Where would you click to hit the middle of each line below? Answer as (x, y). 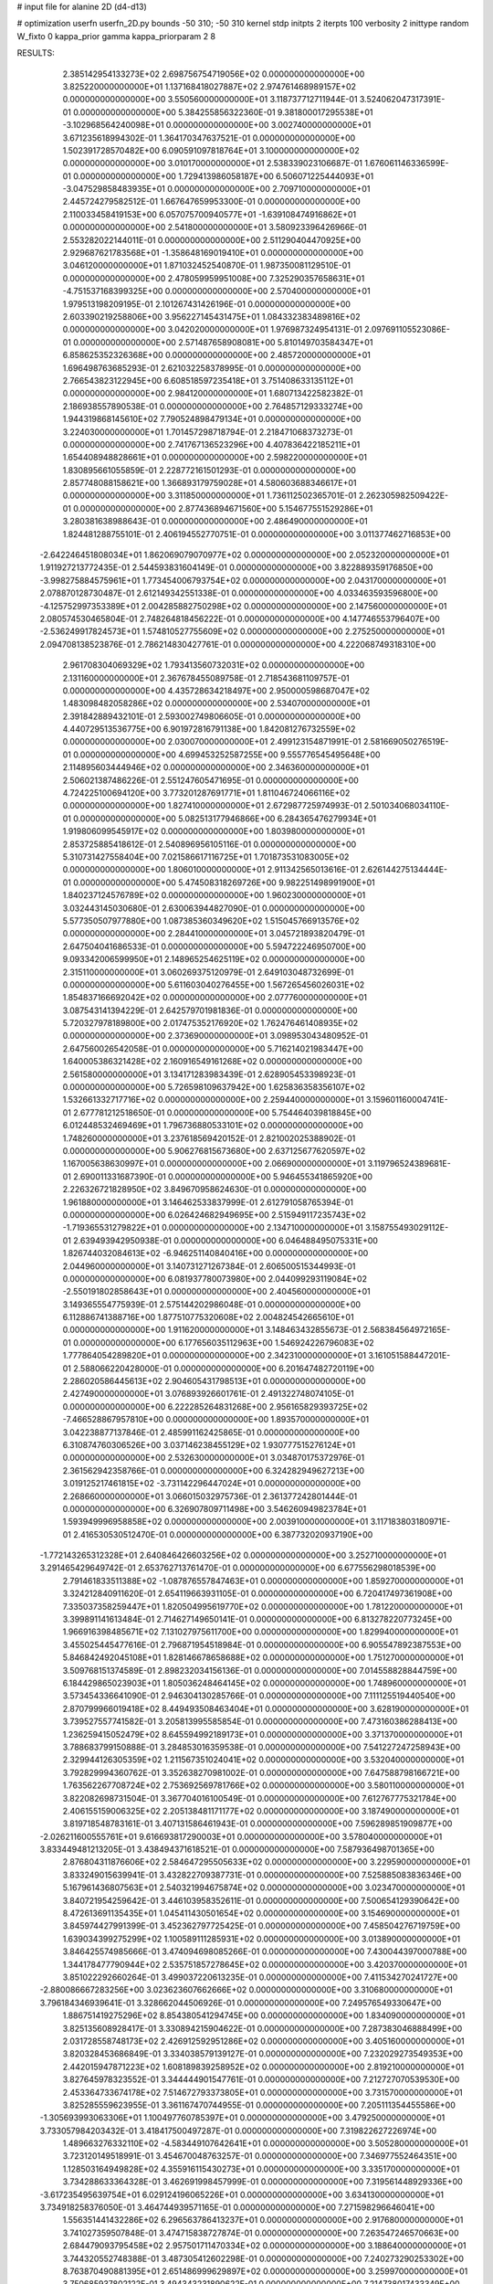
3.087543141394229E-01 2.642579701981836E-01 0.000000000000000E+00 (210, 1010)
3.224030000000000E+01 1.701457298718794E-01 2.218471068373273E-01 (208, 432)
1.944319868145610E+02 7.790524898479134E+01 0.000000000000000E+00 (212, 419)
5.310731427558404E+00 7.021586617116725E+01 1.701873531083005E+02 (206, 857)
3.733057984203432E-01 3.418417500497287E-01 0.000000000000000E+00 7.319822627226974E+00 (238, 2131)
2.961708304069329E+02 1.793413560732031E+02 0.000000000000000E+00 (214, 665)
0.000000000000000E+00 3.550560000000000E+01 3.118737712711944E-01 (210, 100)
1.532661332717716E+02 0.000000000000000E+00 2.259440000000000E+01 (213, 1100)
